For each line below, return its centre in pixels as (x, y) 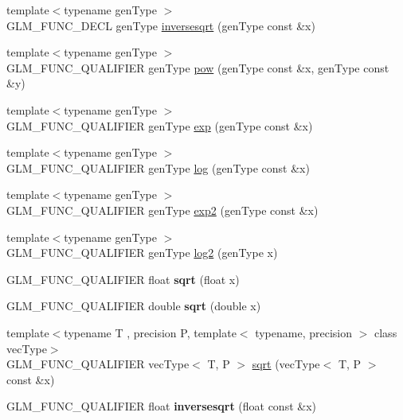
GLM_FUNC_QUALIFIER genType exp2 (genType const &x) (162, 210)
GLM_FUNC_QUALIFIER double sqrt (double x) (134, 306)
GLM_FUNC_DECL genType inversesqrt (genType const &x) (161, 25)
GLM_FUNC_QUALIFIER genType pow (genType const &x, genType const (198, 67)
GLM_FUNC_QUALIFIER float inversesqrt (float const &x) (161, 406)
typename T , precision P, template (150, 332)
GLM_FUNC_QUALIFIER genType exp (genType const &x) (160, 125)
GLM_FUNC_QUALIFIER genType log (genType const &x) (158, 167)
